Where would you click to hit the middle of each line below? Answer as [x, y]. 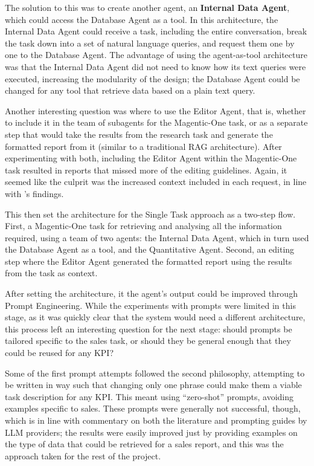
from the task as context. [51, 273]
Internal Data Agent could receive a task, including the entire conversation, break [156, 31]
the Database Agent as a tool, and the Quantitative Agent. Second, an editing [150, 249]
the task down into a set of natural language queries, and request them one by [150, 43]
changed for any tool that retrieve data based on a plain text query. [130, 90]
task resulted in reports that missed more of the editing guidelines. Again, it [146, 170]
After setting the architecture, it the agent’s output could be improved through [151, 293]
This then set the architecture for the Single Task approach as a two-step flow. [150, 214]
